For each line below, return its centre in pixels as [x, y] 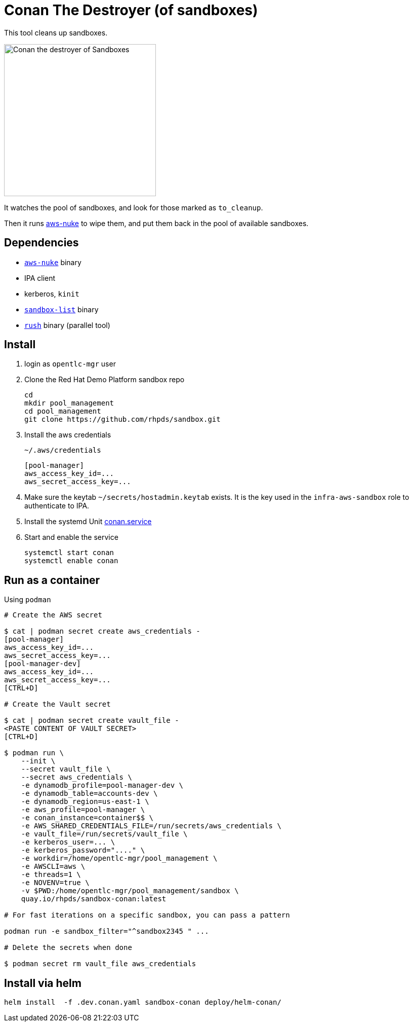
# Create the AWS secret [53, 615]
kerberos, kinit [52, 294]
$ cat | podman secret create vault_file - [92, 721]
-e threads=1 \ [51, 875]
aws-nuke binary [53, 262]
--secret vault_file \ [66, 769]
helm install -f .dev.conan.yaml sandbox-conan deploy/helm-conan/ [143, 1002]
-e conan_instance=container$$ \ [87, 818]
